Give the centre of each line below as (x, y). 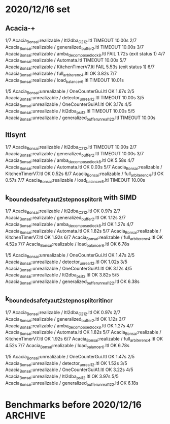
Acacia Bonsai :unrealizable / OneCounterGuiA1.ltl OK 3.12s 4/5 (69, 269)
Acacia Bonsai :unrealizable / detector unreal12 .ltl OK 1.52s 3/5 (66, 364)
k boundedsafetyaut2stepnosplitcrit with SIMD (71, 198)
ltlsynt (16, 135)
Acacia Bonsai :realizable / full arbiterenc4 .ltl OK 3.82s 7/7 (61, 74)
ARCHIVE (25, 415)
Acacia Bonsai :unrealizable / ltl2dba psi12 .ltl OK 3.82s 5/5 (62, 276)
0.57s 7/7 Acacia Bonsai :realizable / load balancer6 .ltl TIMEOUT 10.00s (75, 181)
